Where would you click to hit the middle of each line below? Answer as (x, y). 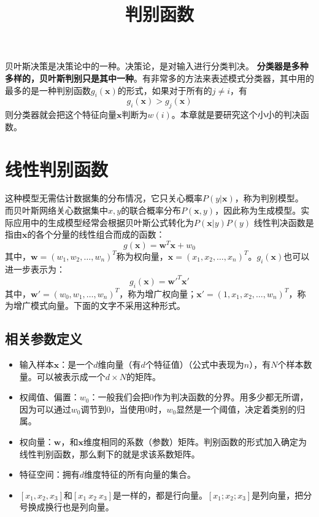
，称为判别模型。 (269, 198)
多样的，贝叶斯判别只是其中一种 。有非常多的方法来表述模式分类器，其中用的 (159, 78)
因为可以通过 (45, 409)
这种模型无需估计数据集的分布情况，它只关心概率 (104, 198)
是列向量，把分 (282, 495)
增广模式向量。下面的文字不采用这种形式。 (99, 305)
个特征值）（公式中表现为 (194, 364)
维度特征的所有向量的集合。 (140, 474)
